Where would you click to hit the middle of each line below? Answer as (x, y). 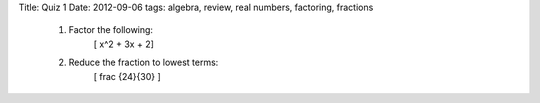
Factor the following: (111, 30)
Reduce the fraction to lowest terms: (143, 62)
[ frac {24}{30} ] (127, 76)
